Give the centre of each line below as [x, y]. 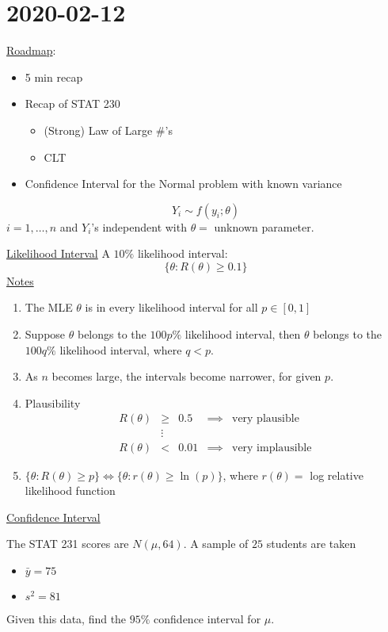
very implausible [272, 448]
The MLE [49, 307]
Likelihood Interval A [58, 253]
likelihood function [70, 490]
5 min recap [54, 77]
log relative [337, 475]
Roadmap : [31, 50]
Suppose [45, 334]
